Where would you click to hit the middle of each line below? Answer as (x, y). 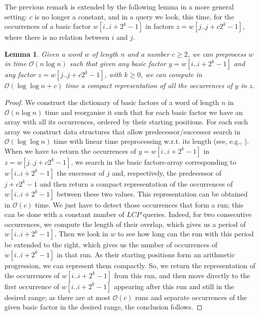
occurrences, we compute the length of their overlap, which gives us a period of (125, 224)
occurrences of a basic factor (48, 26)
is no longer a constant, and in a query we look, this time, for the (134, 16)
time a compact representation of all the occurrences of (149, 85)
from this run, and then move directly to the (182, 275)
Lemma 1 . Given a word (43, 53)
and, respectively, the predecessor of (167, 172)
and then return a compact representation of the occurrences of (136, 183)
